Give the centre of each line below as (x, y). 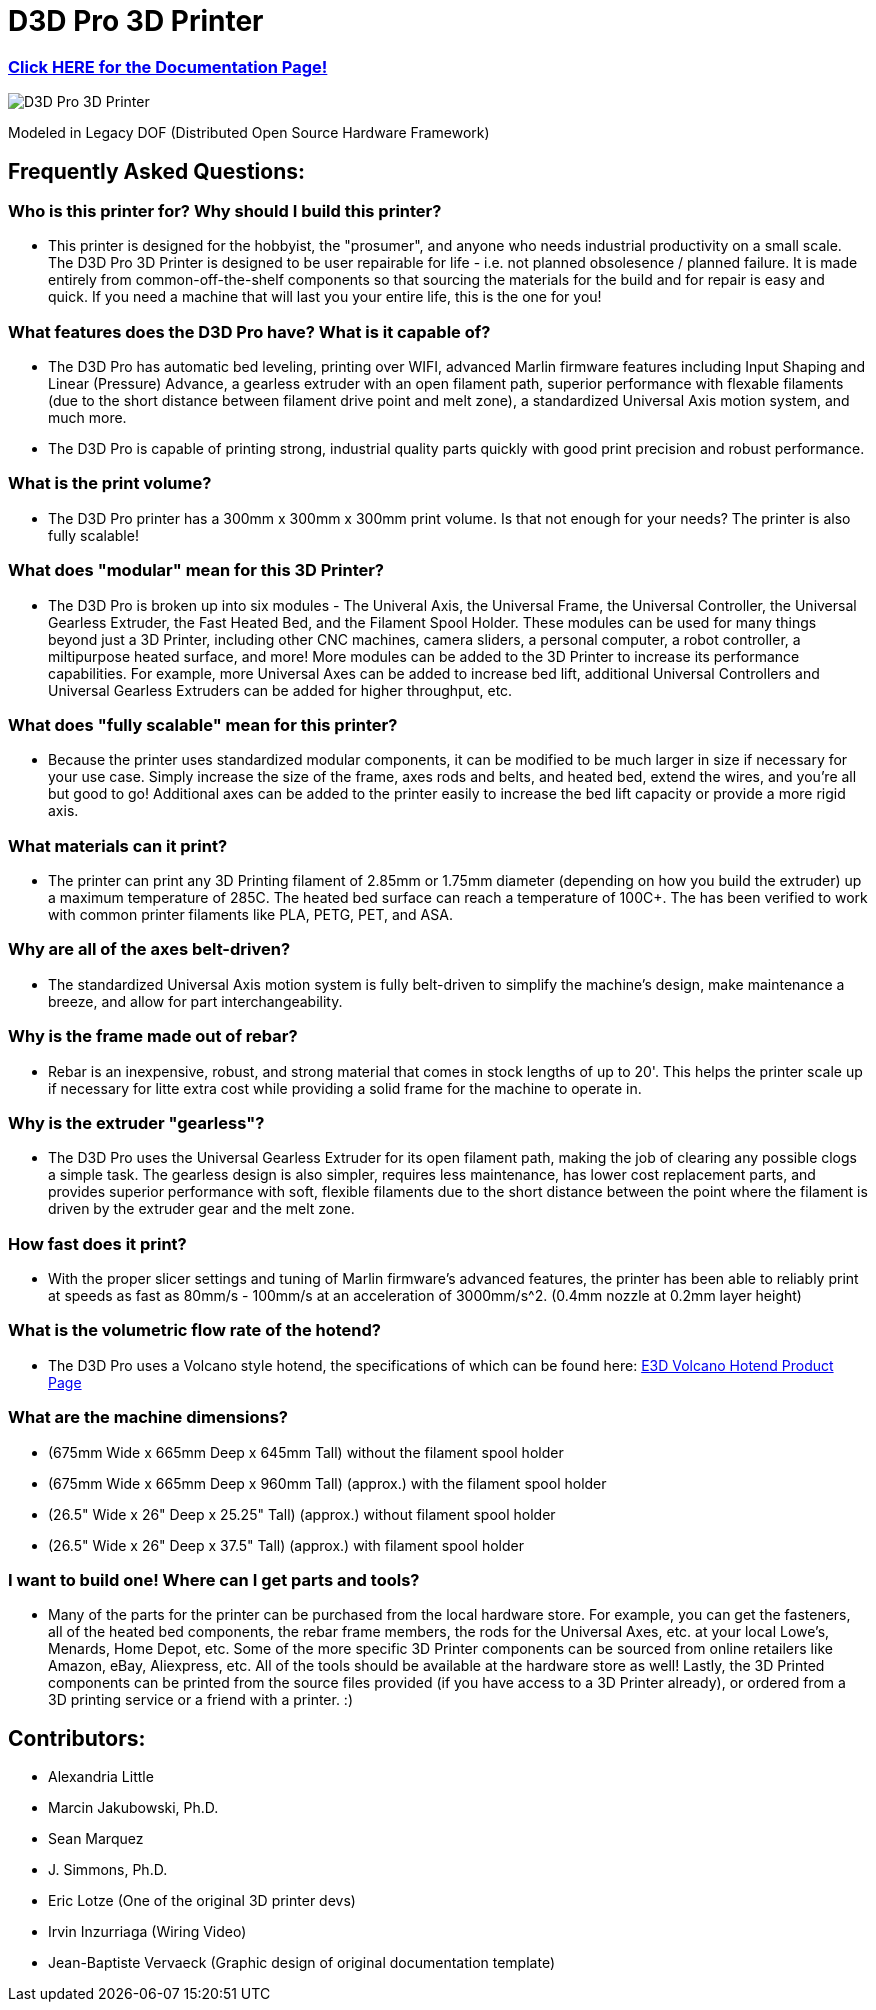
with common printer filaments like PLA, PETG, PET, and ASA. (250, 915)
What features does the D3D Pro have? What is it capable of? (249, 331)
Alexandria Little (101, 1777)
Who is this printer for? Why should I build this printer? (225, 210)
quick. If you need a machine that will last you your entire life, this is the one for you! (325, 297)
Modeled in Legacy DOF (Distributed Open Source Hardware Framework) (249, 133)
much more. (87, 418)
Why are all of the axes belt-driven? (149, 949)
